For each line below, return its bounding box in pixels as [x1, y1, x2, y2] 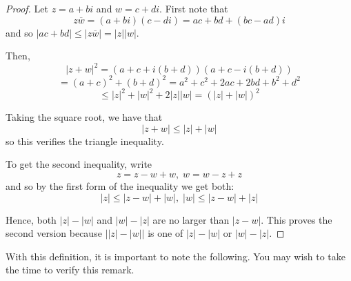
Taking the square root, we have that [6, 110, 163, 124]
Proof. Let [6, 1, 48, 15]
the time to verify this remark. [6, 262, 134, 277]
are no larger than [152, 212, 230, 226]
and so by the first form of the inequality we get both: [6, 179, 234, 193]
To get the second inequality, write [6, 157, 152, 171]
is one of [148, 226, 183, 240]
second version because [6, 226, 102, 240]
